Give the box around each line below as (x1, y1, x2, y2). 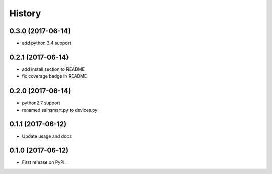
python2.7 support (22, 100, 60, 106)
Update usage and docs (22, 133, 72, 139)
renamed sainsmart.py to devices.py (22, 107, 98, 113)
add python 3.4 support (22, 40, 72, 46)
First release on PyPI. (22, 159, 66, 165)
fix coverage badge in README (22, 73, 87, 79)
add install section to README (22, 66, 85, 72)
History (9, 8, 41, 19)
